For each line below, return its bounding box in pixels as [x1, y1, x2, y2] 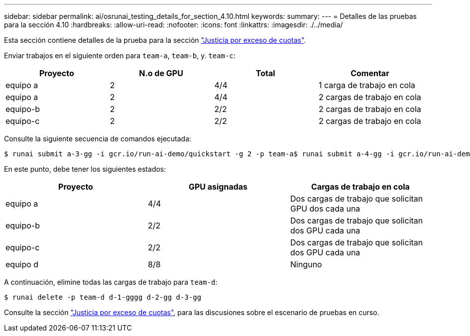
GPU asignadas [188, 182, 248, 192]
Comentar [351, 68, 389, 78]
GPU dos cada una [290, 204, 360, 214]
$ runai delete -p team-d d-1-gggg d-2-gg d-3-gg [4, 293, 202, 301]
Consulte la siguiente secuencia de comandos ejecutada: [4, 134, 192, 143]
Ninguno [290, 259, 322, 269]
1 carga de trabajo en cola [319, 80, 416, 90]
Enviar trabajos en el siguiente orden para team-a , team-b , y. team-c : [4, 51, 236, 60]
